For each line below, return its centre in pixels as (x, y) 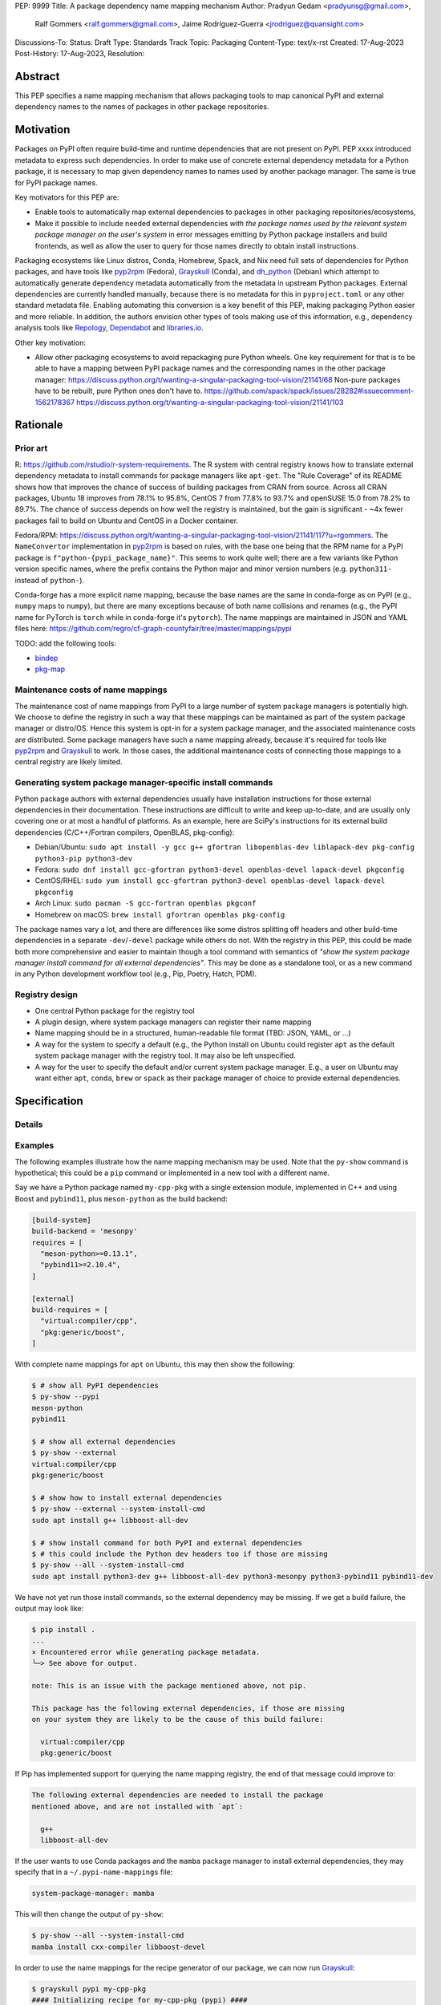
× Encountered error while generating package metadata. (146, 1652)
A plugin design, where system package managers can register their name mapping (173, 1022)
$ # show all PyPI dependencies (95, 1386)
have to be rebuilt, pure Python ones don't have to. (119, 391)
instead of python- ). (49, 580)
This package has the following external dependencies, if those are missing (188, 1708)
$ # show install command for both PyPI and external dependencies (167, 1543)
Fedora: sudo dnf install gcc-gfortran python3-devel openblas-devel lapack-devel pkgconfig (220, 869)
